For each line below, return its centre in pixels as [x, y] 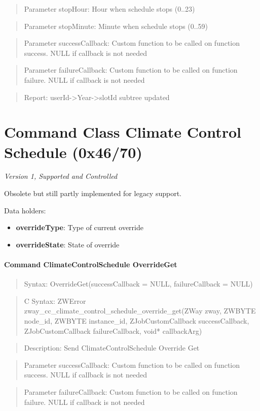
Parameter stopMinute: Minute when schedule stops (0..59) [116, 26]
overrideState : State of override [68, 244]
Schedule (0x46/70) [73, 152]
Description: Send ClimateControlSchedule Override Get [112, 348]
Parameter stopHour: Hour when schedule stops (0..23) [109, 9]
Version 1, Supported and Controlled [61, 176]
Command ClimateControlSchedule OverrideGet [91, 264]
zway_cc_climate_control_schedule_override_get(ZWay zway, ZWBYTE [140, 311]
